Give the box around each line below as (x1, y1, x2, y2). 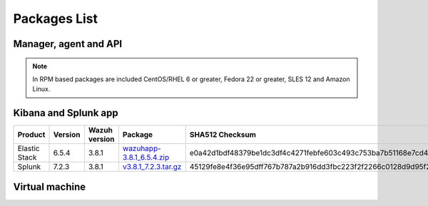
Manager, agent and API (13, 38, 123, 50)
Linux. (32, 85, 51, 93)
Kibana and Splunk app (13, 107, 118, 119)
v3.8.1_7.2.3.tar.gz (122, 162, 182, 172)
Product (17, 130, 46, 140)
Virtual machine (13, 180, 86, 192)
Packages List (13, 11, 98, 26)
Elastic (17, 143, 40, 153)
